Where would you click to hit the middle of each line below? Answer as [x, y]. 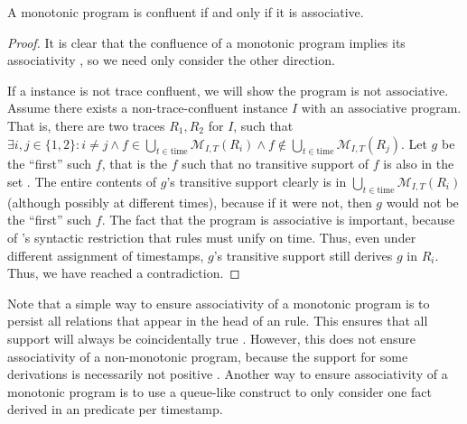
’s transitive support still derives [303, 255]
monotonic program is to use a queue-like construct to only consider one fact [219, 391]
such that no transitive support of [276, 164]
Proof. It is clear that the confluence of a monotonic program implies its [206, 42]
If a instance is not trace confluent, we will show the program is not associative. [228, 90]
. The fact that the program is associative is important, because [278, 220]
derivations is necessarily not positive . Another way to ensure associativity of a [228, 374]
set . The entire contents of [82, 181]
